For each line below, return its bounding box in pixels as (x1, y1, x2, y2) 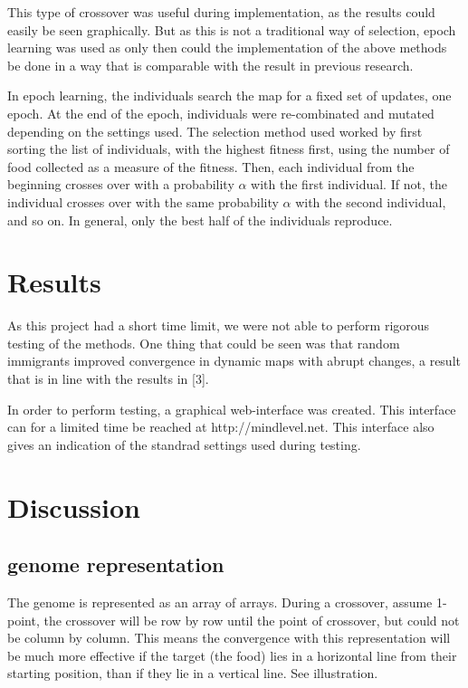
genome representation (7, 550, 224, 578)
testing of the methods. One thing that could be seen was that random (7, 333, 400, 352)
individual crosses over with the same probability (7, 192, 279, 211)
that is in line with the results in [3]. (7, 369, 209, 388)
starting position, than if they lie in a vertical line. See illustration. (7, 664, 378, 683)
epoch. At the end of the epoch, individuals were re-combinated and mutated (7, 103, 435, 122)
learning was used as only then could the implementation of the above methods (7, 38, 447, 57)
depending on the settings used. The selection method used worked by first (7, 121, 423, 140)
